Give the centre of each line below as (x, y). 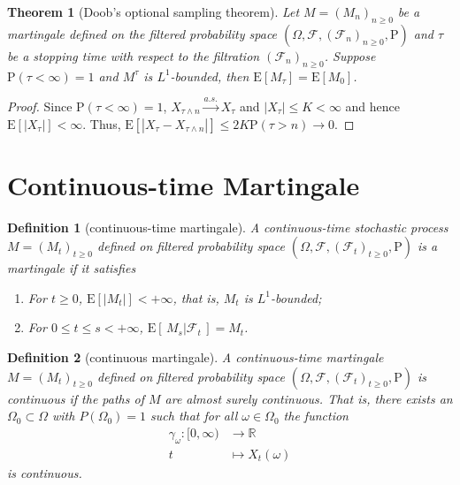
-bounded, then (210, 76)
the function (316, 416)
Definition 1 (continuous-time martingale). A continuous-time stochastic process (228, 227)
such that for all (194, 416)
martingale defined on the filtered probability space (142, 33)
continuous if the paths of (76, 398)
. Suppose (350, 55)
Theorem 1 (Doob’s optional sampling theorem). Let (153, 11)
